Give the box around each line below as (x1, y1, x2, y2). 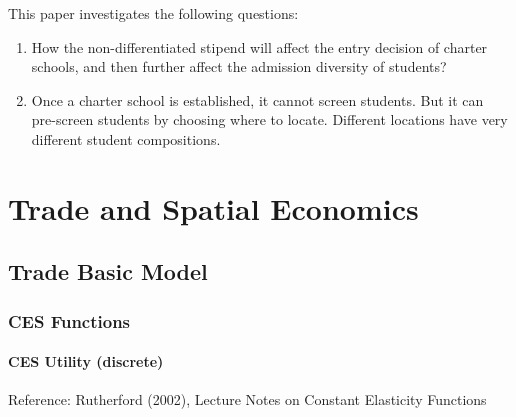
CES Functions (8, 308, 131, 333)
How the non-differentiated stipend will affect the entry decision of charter (31, 36, 488, 57)
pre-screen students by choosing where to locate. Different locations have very (31, 109, 508, 130)
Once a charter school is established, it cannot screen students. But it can (31, 89, 484, 110)
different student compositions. (31, 128, 221, 149)
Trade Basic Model (8, 256, 208, 287)
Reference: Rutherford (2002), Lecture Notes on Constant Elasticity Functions (8, 389, 487, 410)
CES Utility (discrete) (8, 351, 164, 372)
